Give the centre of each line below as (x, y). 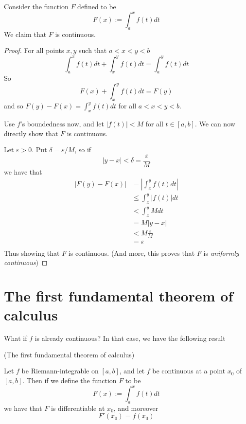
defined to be (97, 6)
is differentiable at (78, 408)
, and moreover (136, 408)
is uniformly (221, 253)
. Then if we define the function (70, 380)
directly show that (31, 133)
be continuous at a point (189, 371)
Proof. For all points (34, 50)
